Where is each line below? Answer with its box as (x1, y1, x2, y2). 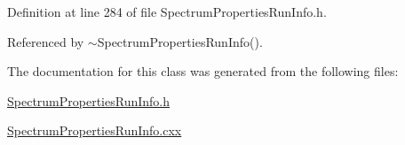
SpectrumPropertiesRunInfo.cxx (7, 121, 182, 140)
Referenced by (7, 32, 84, 50)
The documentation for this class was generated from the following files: (7, 62, 399, 80)
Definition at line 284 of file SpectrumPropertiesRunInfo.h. (7, 3, 327, 20)
